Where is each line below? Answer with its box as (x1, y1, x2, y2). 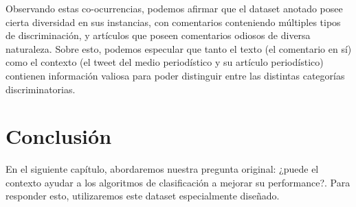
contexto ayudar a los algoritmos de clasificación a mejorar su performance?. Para (5, 175, 351, 189)
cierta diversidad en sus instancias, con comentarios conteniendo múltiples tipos (5, 14, 341, 29)
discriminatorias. (5, 82, 76, 96)
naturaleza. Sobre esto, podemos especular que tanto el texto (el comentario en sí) (5, 41, 352, 56)
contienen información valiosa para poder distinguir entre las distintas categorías (5, 68, 345, 82)
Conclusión (5, 122, 112, 150)
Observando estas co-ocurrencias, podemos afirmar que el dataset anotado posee (5, 1, 343, 15)
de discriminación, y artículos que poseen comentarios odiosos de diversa (5, 28, 311, 42)
